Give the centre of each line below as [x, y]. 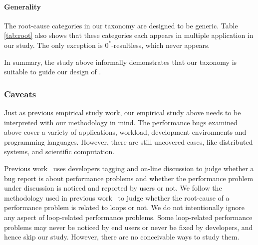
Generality [23, 6]
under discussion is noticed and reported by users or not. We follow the [113, 188]
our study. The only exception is [53, 45]
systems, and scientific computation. [59, 151]
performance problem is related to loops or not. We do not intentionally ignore [124, 207]
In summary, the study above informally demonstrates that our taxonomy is [121, 62]
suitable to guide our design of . [53, 72]
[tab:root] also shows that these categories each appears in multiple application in [129, 35]
